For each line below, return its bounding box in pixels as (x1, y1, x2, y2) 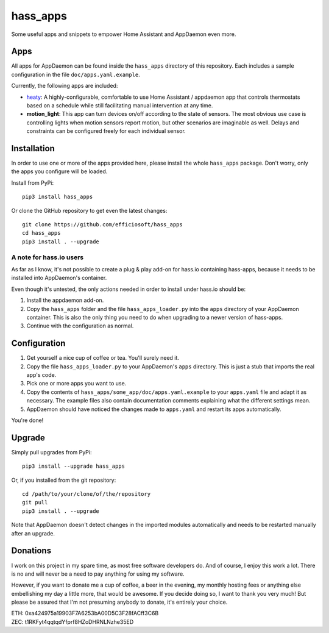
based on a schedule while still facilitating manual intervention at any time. (26, 102, 213, 109)
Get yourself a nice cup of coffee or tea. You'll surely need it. (26, 354, 180, 362)
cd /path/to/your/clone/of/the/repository (22, 491, 151, 498)
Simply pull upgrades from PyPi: (11, 448, 92, 456)
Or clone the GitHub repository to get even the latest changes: (11, 207, 168, 214)
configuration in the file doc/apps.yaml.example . (11, 71, 140, 78)
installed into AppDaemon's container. (11, 274, 107, 282)
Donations (11, 546, 52, 556)
